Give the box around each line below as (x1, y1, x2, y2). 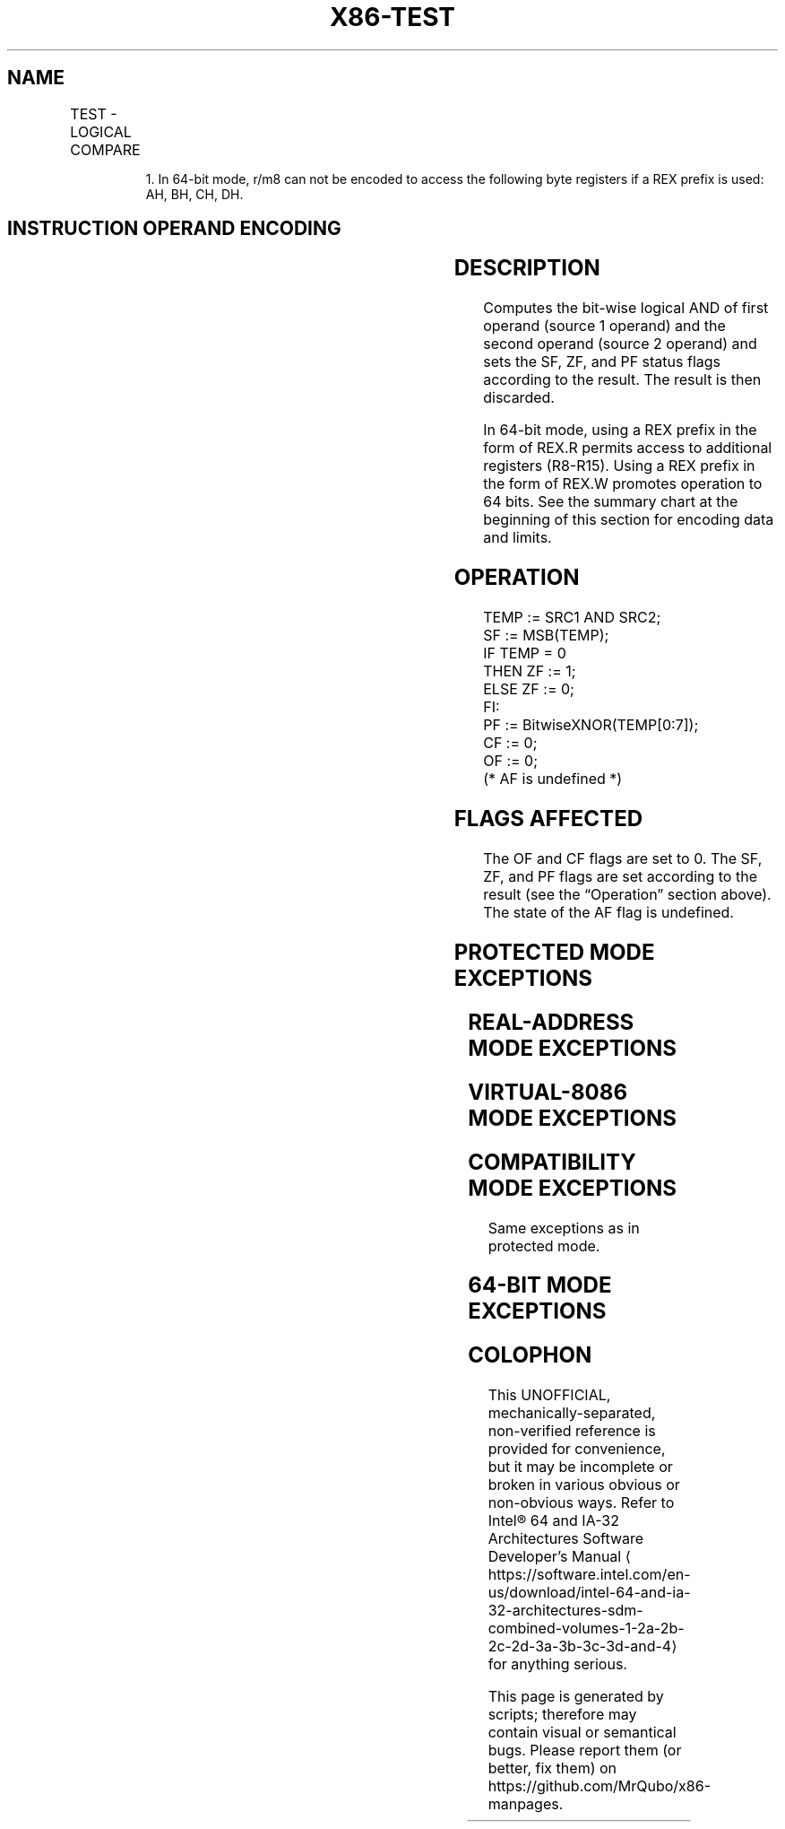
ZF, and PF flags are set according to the (483, 867, 757, 885)
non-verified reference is (487, 1422, 656, 1441)
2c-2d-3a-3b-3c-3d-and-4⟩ (487, 1637, 677, 1656)
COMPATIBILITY (468, 1148, 636, 1175)
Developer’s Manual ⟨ (487, 1547, 631, 1566)
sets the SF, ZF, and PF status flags (483, 353, 721, 371)
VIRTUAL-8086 (468, 1078, 627, 1105)
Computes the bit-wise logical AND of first (483, 299, 769, 318)
